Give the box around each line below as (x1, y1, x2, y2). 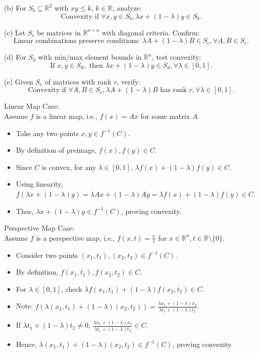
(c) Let (4, 27, 26, 37)
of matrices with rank (44, 76, 112, 86)
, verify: (117, 76, 141, 86)
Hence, (16, 338, 37, 349)
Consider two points (16, 249, 78, 260)
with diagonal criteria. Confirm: (101, 27, 200, 37)
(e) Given (4, 76, 33, 86)
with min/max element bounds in (38, 52, 142, 62)
